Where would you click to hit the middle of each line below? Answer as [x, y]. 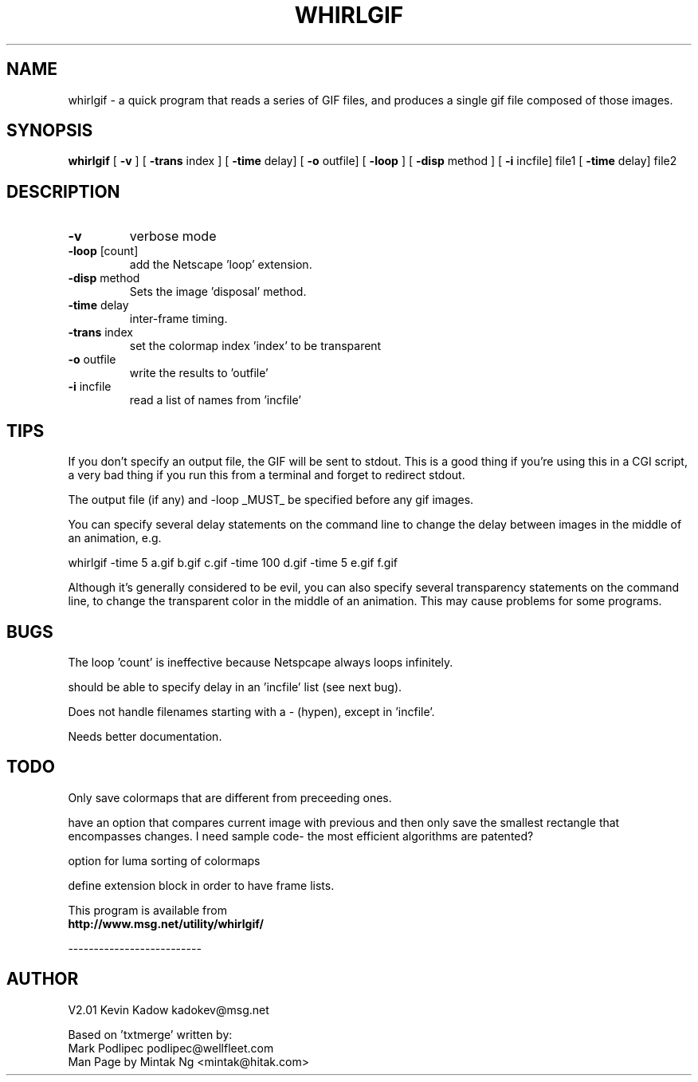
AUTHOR [43, 979]
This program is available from [147, 910]
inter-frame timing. [178, 319]
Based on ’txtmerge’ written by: [150, 1034]
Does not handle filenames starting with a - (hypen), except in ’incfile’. [251, 711]
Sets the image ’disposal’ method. [218, 292]
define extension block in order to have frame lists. [201, 885]
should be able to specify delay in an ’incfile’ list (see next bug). [235, 687]
